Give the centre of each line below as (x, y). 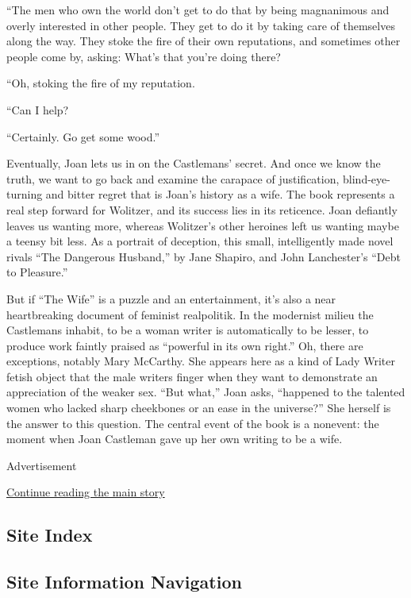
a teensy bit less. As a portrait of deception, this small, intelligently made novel (200, 241)
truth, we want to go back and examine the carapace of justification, (173, 178)
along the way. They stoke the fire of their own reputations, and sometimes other (204, 41)
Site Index (50, 535)
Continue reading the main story (86, 492)
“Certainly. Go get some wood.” (83, 136)
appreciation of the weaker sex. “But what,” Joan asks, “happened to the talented (206, 392)
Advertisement (42, 465)
